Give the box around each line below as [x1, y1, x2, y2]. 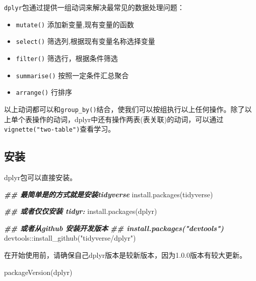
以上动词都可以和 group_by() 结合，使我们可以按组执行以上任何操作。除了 [4, 103, 245, 114]
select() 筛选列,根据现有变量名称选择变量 [16, 36, 155, 46]
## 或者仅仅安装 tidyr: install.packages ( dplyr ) [4, 206, 157, 216]
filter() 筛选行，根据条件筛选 [16, 52, 118, 63]
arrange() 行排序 [16, 87, 72, 97]
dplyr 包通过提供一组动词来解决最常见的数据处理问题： [4, 2, 184, 12]
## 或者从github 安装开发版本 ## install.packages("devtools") [4, 222, 224, 233]
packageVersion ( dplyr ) [4, 266, 73, 277]
